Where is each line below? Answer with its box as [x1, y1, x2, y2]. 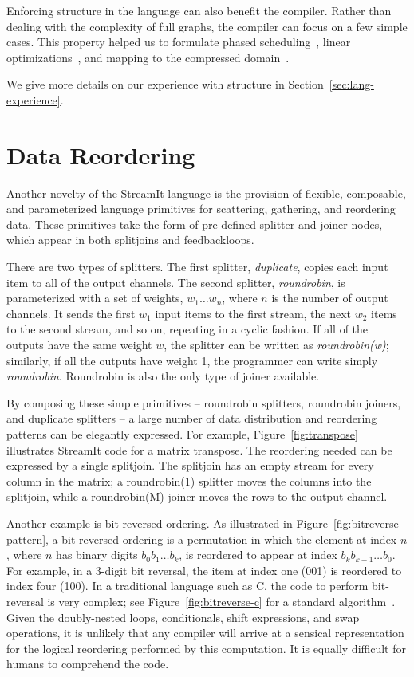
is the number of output [271, 289, 388, 306]
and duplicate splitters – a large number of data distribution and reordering [6, 410, 377, 427]
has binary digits [56, 546, 138, 563]
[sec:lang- [329, 76, 374, 92]
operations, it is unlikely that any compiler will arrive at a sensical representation [6, 624, 404, 641]
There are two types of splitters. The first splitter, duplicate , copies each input [6, 258, 388, 275]
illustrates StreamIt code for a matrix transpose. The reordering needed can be [6, 441, 392, 458]
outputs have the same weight [6, 337, 152, 353]
